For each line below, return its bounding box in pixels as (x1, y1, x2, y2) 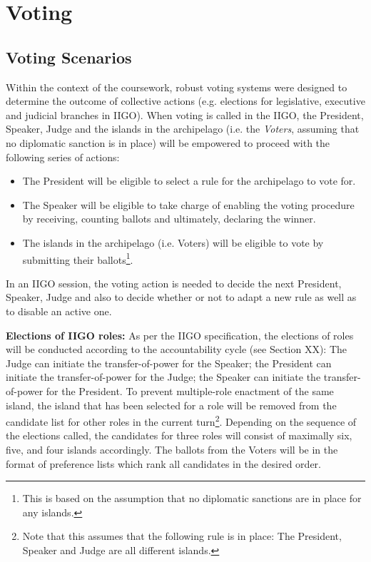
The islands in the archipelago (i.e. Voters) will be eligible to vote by (22, 235, 324, 250)
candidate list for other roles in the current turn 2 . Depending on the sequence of (6, 412, 357, 429)
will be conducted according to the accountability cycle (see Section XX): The (6, 342, 347, 357)
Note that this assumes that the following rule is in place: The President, (22, 528, 342, 543)
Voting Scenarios (6, 46, 132, 68)
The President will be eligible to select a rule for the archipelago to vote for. (22, 173, 356, 188)
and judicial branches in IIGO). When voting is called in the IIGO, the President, (6, 107, 364, 122)
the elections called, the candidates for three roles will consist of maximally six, (6, 428, 352, 443)
